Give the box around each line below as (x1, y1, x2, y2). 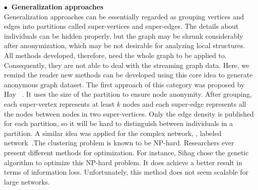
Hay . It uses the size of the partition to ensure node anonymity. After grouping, (4, 89, 252, 99)
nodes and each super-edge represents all (123, 98, 247, 109)
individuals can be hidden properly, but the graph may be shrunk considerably (4, 30, 243, 41)
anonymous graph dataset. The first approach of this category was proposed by (4, 79, 245, 89)
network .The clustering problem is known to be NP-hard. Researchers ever (4, 137, 234, 148)
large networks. (4, 176, 50, 187)
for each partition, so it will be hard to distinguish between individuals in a (4, 118, 233, 128)
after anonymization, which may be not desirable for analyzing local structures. (4, 40, 245, 51)
